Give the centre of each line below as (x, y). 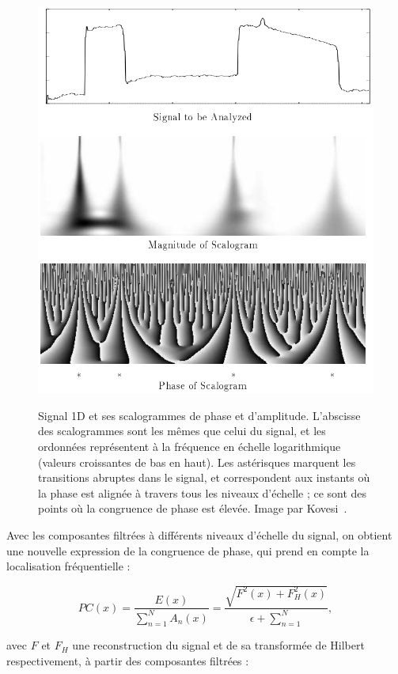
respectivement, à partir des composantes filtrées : (128, 661)
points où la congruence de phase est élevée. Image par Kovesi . (193, 508)
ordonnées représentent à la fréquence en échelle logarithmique (190, 446)
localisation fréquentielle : (68, 566)
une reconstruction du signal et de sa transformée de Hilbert (218, 645)
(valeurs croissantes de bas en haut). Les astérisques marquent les (197, 462)
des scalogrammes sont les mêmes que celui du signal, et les (182, 431)
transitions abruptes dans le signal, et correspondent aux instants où (204, 477)
